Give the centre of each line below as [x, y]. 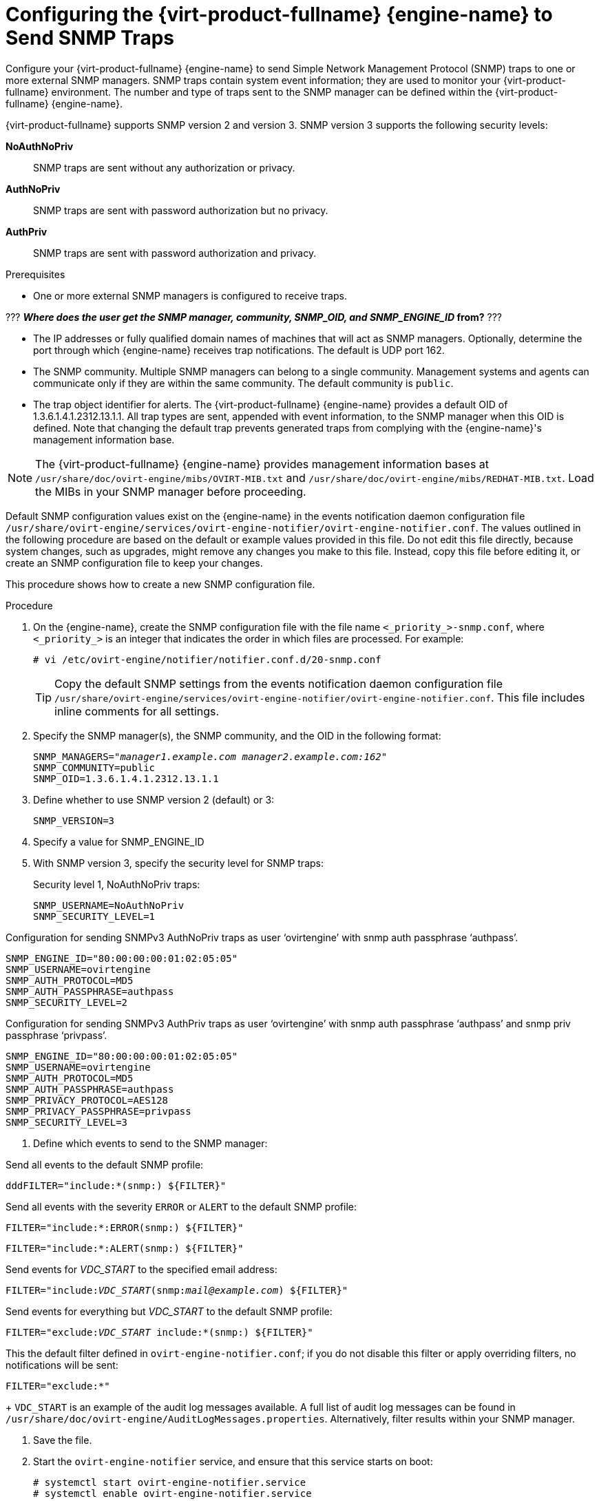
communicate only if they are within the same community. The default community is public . [243, 383]
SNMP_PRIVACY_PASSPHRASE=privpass [98, 1111]
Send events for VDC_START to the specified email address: [141, 1269]
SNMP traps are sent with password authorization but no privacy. [181, 210]
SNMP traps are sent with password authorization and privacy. [175, 253]
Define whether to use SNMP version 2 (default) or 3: [154, 799]
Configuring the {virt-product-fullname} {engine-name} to [279, 14]
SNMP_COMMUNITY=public [94, 767]
